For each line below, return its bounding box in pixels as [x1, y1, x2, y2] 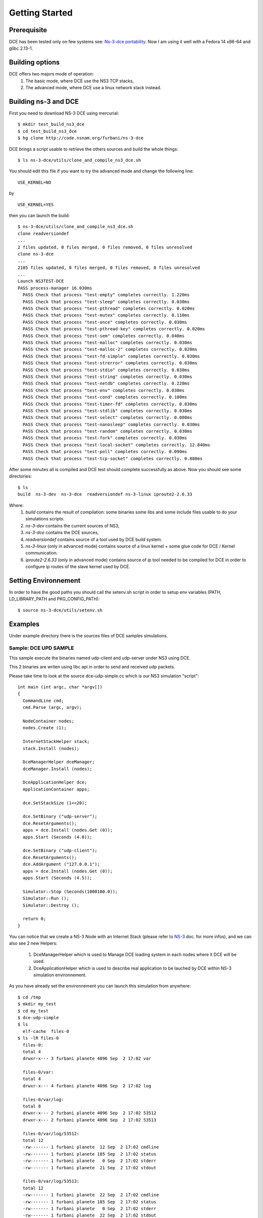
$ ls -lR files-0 [18, 1035, 59, 1041]
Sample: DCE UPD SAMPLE [9, 645, 74, 651]
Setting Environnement [9, 576, 81, 585]
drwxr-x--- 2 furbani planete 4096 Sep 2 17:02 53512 [22, 1110, 157, 1116]
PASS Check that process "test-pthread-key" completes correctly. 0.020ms [22, 326, 206, 332]
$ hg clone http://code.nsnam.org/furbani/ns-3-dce [18, 135, 144, 141]
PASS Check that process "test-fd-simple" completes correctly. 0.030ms [22, 353, 200, 359]
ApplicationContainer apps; [22, 786, 90, 792]
